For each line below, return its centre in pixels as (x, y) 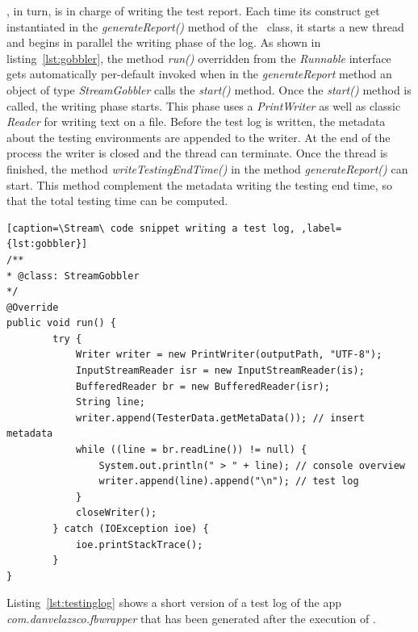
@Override (33, 307)
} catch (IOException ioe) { (131, 529)
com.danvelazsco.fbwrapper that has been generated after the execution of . (191, 618)
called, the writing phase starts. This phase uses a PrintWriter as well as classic (204, 105)
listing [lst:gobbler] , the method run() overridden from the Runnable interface (199, 58)
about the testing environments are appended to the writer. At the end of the (199, 137)
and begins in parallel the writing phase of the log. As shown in (164, 42)
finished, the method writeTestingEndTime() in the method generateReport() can (207, 168)
